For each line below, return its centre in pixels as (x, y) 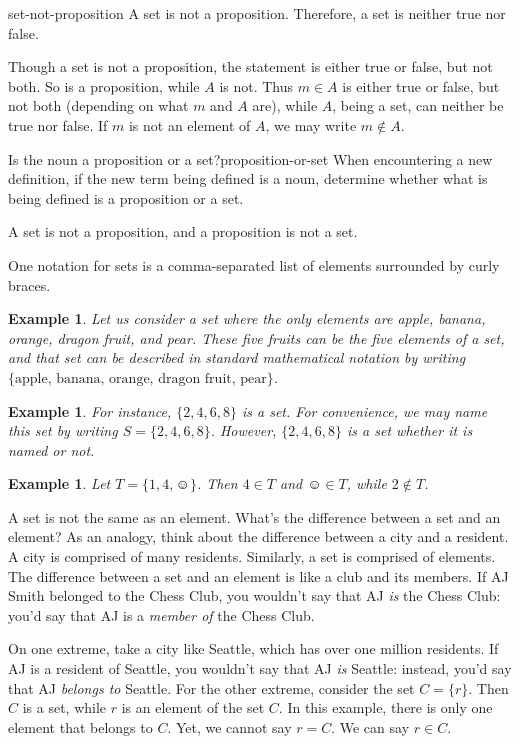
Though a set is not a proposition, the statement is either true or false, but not (250, 66)
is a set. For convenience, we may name (364, 410)
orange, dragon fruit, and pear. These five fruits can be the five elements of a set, (256, 337)
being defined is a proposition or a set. (126, 197)
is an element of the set (193, 707)
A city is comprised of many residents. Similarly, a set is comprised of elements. (252, 556)
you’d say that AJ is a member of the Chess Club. (161, 614)
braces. (29, 284)
